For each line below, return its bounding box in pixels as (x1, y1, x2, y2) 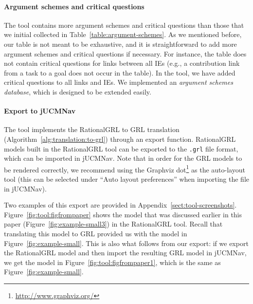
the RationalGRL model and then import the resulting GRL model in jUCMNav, (4, 247, 247, 258)
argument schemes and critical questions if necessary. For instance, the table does (4, 48, 247, 58)
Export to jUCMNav (4, 106, 76, 116)
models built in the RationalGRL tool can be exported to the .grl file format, (4, 143, 238, 153)
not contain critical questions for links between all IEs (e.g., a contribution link (4, 58, 240, 68)
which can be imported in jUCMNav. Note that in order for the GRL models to (4, 153, 242, 163)
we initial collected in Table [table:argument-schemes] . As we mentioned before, (4, 29, 242, 39)
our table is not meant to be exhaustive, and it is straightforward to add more (4, 38, 237, 49)
